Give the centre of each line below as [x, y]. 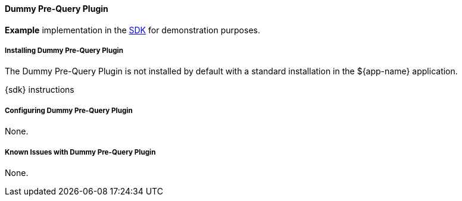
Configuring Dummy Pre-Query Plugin [69, 110]
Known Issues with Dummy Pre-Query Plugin [80, 152]
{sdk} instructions [40, 90]
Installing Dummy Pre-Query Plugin [64, 51]
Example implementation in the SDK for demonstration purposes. [132, 30]
